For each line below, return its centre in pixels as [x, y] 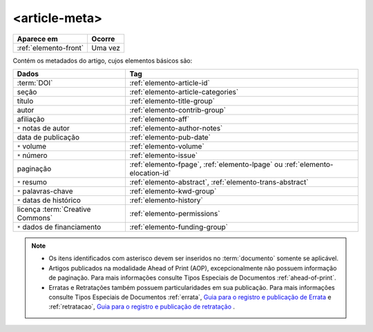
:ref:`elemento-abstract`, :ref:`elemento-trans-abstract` [219, 182]
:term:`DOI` [35, 83]
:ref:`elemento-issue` [164, 155]
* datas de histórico [49, 200]
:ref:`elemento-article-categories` [184, 92]
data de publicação [48, 137]
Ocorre [103, 39]
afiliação [31, 119]
